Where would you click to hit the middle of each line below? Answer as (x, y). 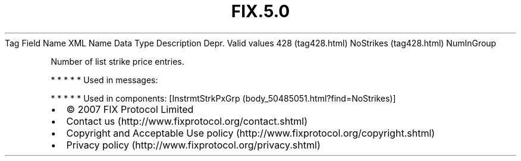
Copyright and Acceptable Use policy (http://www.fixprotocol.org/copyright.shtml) (251, 133)
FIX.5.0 (260, 11)
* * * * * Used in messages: (104, 80)
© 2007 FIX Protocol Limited (130, 109)
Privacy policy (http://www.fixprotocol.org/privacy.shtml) (193, 145)
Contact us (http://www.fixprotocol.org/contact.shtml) (187, 121)
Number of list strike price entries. (117, 61)
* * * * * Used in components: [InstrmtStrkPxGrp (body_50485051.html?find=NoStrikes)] (223, 98)
